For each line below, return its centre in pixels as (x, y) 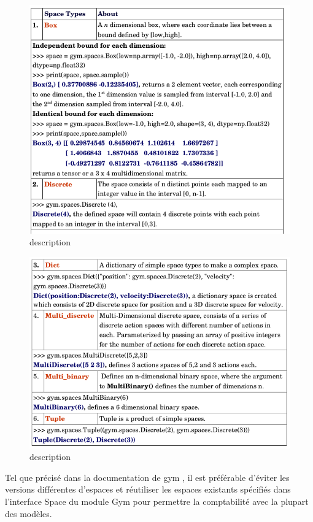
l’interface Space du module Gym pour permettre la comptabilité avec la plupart (157, 501)
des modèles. (29, 513)
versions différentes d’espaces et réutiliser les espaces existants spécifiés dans (148, 489)
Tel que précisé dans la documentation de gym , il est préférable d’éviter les (147, 477)
